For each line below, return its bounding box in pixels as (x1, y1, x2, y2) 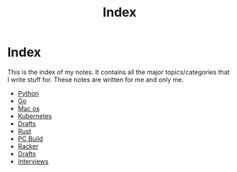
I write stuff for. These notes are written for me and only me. (7, 75, 184, 84)
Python (17, 89, 39, 97)
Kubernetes (17, 112, 52, 120)
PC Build (17, 134, 43, 143)
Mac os (17, 104, 41, 112)
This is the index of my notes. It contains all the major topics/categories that (7, 68, 230, 76)
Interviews (17, 157, 48, 166)
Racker (17, 141, 39, 150)
